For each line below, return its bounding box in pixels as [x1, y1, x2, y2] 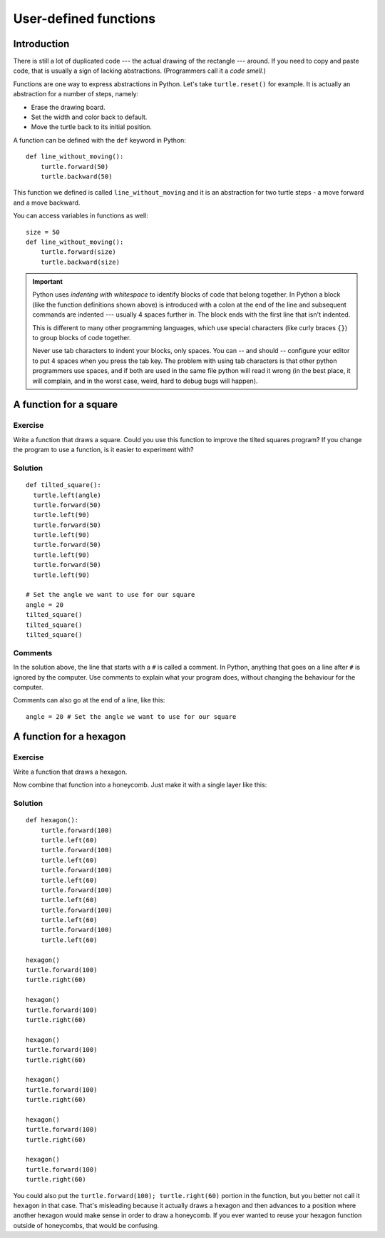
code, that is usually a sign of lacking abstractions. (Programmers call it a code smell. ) [13, 66, 267, 75]
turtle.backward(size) [40, 257, 120, 266]
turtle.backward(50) [40, 172, 113, 180]
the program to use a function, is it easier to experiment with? [13, 446, 194, 454]
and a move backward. [13, 198, 81, 207]
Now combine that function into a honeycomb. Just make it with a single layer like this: [13, 781, 267, 789]
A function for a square [13, 399, 118, 411]
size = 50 [26, 228, 60, 236]
